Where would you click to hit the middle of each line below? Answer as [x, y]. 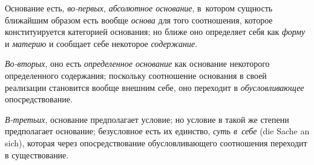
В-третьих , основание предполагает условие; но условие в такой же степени [147, 119]
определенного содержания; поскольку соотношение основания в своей [136, 75]
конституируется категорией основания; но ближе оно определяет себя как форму [155, 32]
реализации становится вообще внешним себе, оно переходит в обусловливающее [155, 87]
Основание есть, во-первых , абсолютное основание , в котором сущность [139, 8]
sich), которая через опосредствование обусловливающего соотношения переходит [156, 142]
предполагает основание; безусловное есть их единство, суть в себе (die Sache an [157, 131]
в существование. [37, 154]
